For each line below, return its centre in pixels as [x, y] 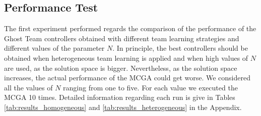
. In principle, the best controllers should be [180, 48]
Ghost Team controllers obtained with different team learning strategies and [122, 38]
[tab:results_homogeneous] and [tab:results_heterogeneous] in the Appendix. [123, 107]
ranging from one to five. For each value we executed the [150, 87]
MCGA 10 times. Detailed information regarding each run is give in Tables [120, 97]
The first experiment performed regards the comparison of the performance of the [130, 28]
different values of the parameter [54, 48]
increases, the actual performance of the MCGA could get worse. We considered [127, 78]
